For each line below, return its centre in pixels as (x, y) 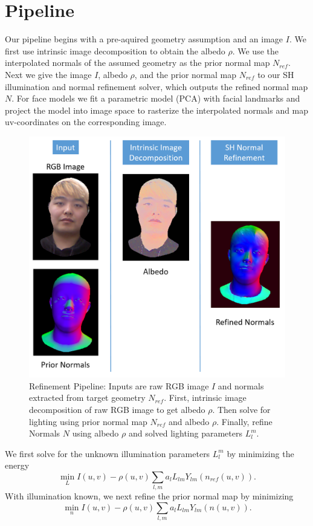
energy (17, 465)
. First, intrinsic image (205, 398)
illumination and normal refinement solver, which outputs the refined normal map (156, 86)
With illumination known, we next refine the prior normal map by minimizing (149, 496)
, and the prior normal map (185, 74)
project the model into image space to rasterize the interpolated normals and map (157, 110)
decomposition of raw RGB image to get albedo (117, 409)
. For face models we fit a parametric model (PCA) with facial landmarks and (156, 98)
